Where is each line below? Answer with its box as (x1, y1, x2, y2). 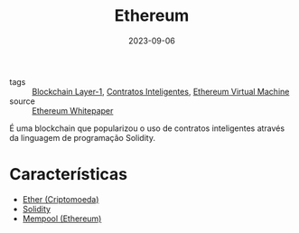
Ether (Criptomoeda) (22, 193, 99, 204)
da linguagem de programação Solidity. (9, 132, 156, 143)
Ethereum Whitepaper (32, 105, 114, 116)
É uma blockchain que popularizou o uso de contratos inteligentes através (9, 123, 285, 134)
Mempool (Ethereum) (22, 213, 102, 224)
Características (9, 164, 128, 185)
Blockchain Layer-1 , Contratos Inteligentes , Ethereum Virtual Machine (32, 86, 290, 97)
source (9, 96, 36, 107)
